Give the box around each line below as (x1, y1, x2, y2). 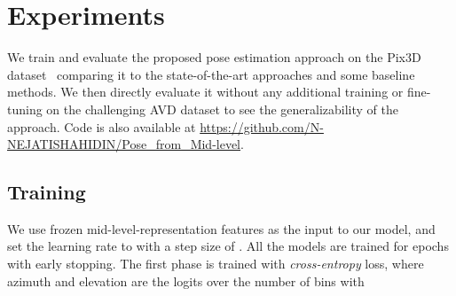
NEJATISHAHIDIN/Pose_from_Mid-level (7, 135, 241, 153)
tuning (7, 99, 43, 118)
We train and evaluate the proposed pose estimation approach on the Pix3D (7, 48, 421, 66)
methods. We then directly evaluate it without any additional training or (7, 82, 404, 101)
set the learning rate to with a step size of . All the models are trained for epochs (7, 237, 449, 255)
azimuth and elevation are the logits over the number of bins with (7, 271, 365, 290)
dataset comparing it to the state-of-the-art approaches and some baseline (7, 65, 415, 83)
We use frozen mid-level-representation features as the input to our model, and (7, 219, 436, 238)
